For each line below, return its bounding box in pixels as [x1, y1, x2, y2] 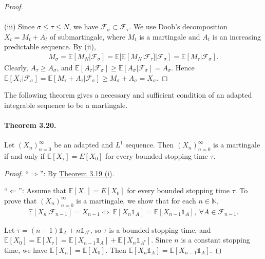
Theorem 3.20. [4, 119, 56, 130]
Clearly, [4, 62, 28, 72]
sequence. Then [125, 139, 174, 150]
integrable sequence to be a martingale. [4, 99, 128, 110]
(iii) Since [4, 21, 35, 32]
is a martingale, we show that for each [76, 195, 196, 206]
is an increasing [212, 31, 261, 42]
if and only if [4, 150, 45, 161]
